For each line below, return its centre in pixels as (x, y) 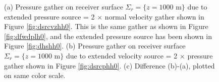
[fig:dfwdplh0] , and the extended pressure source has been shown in (108, 36)
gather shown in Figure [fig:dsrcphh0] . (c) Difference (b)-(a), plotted (109, 65)
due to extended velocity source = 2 (122, 55)
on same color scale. (35, 75)
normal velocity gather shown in (154, 16)
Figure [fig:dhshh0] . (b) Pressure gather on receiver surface (95, 46)
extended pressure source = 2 (49, 16)
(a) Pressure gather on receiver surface (64, 6)
